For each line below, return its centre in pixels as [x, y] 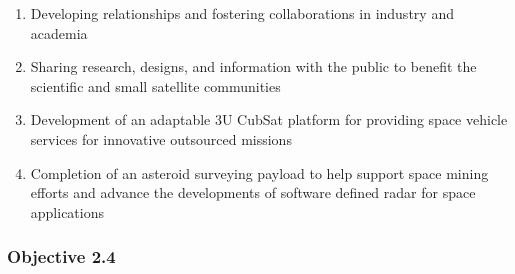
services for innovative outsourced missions [161, 138]
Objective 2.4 [61, 256]
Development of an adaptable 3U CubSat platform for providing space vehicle [269, 119]
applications [67, 211]
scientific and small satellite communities [155, 85]
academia [59, 32]
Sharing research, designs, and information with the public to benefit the [253, 66]
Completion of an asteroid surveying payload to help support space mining [259, 172]
